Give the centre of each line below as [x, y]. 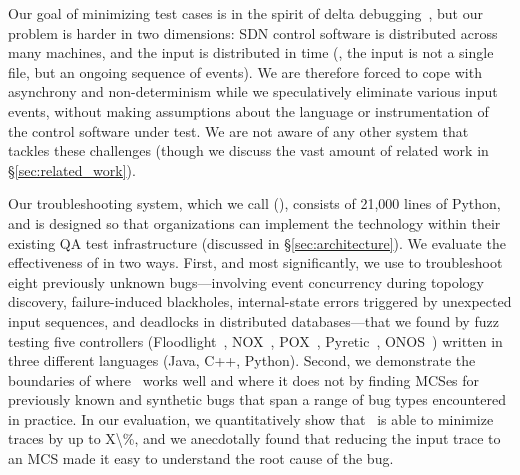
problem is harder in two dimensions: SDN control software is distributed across [253, 32]
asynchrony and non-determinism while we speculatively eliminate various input [253, 91]
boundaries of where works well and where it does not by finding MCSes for [244, 379]
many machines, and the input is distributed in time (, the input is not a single [251, 52]
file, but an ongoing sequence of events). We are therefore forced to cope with [245, 71]
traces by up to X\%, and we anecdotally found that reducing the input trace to [254, 438]
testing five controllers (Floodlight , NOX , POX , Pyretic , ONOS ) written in [255, 340]
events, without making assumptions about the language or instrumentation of [248, 110]
